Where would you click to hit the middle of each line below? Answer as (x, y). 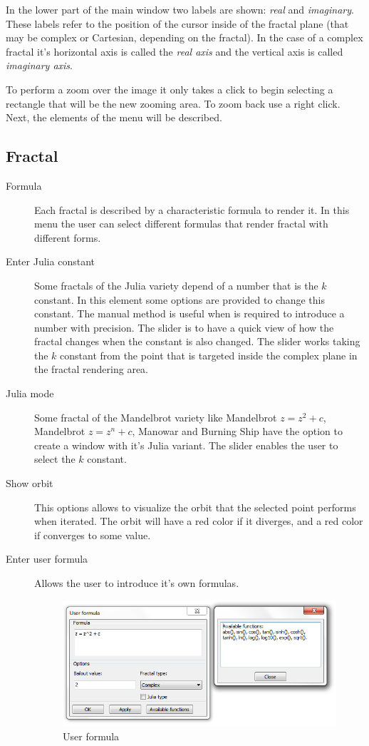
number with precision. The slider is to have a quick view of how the (184, 327)
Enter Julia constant (50, 261)
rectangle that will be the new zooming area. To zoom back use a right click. (173, 103)
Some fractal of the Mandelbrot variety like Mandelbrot (156, 417)
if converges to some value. (93, 535)
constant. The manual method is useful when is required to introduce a (189, 313)
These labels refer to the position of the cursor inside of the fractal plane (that (177, 23)
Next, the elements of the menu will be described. (114, 117)
